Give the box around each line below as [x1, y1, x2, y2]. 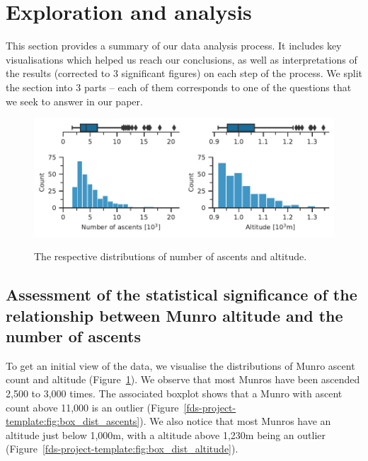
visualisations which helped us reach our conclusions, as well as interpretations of [6, 52, 357, 66]
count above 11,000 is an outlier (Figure [6, 399, 179, 414]
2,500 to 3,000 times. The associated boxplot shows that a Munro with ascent [6, 385, 343, 400]
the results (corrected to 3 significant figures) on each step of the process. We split [6, 66, 362, 81]
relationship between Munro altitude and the [6, 304, 343, 326]
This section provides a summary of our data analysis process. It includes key [6, 38, 342, 53]
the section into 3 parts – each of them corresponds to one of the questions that [6, 79, 352, 94]
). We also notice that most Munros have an [139, 414, 331, 428]
